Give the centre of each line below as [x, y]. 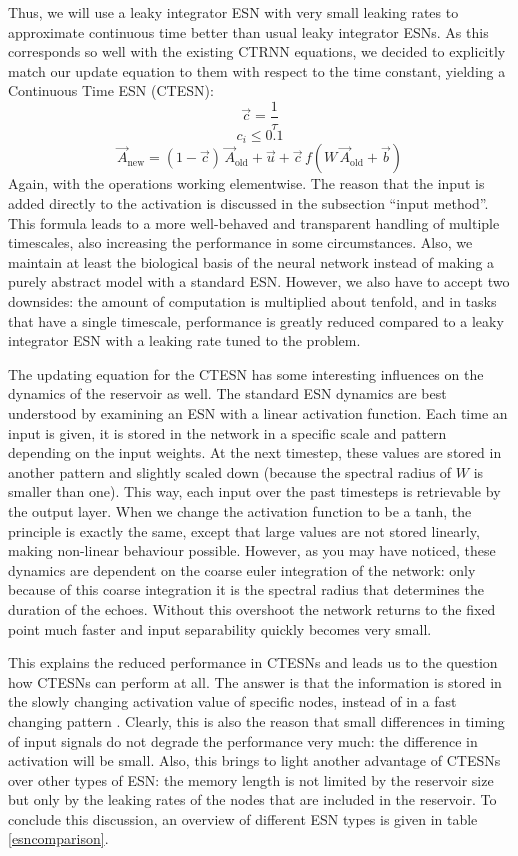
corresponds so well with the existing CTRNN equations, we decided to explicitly [257, 51]
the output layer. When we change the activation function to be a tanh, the [240, 510]
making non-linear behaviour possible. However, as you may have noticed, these [252, 550]
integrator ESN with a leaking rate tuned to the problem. [184, 340]
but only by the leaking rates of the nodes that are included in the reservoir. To [252, 799]
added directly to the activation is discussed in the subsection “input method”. [248, 203]
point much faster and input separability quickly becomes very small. [220, 628]
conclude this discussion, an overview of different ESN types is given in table [243, 818]
